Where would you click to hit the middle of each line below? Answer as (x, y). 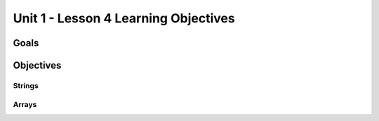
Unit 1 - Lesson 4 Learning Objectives (124, 18)
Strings (26, 85)
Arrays (25, 104)
